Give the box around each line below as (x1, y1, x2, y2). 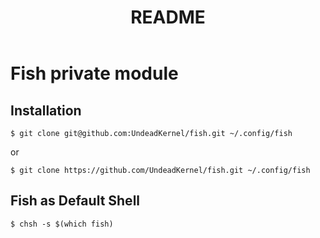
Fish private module (10, 62, 179, 85)
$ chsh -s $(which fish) (10, 219, 114, 229)
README (130, 6, 206, 29)
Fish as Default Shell (10, 192, 141, 210)
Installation (10, 102, 82, 119)
